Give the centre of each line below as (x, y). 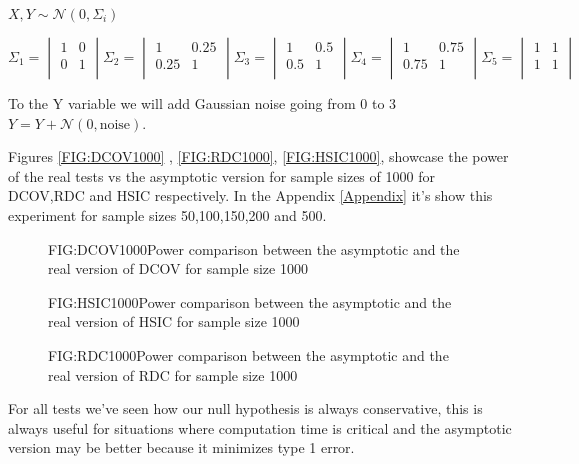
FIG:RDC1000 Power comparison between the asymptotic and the (248, 354)
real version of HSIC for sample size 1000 (174, 321)
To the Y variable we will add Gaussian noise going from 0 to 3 (202, 103)
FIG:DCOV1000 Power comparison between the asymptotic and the (254, 248)
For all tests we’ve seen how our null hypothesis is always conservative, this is (245, 408)
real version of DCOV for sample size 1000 (178, 268)
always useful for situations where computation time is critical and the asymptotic (260, 427)
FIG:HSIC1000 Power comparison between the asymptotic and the (250, 301)
